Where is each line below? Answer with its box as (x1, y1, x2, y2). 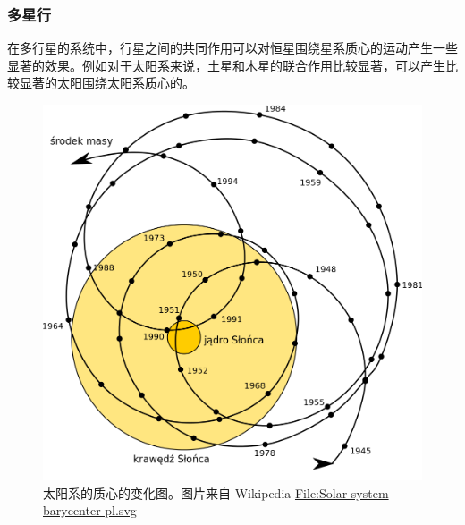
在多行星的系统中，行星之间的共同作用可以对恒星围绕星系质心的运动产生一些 (7, 38, 458, 57)
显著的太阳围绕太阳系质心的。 (19, 73, 195, 92)
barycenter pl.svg (43, 501, 137, 520)
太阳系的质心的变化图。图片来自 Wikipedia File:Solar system (43, 483, 389, 502)
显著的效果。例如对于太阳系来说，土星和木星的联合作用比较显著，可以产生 (7, 55, 445, 74)
